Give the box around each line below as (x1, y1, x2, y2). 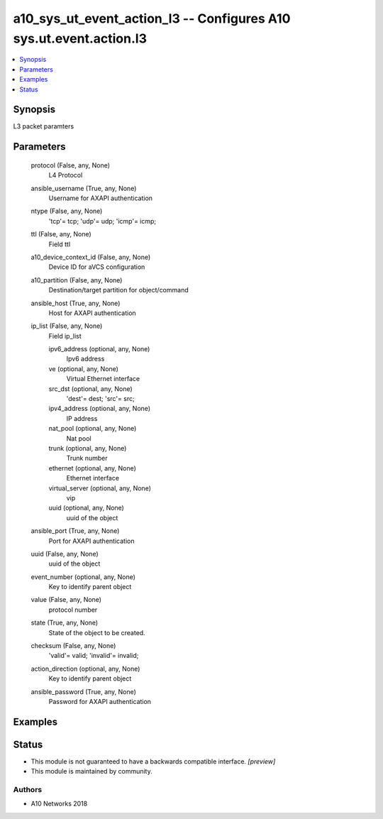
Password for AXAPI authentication (48, 697, 152, 705)
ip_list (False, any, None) (30, 321, 103, 330)
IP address (66, 414, 98, 422)
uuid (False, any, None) (30, 549, 99, 558)
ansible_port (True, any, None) (30, 527, 120, 535)
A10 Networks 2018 (30, 799, 88, 808)
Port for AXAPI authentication (48, 537, 135, 545)
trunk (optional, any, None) (48, 444, 127, 452)
